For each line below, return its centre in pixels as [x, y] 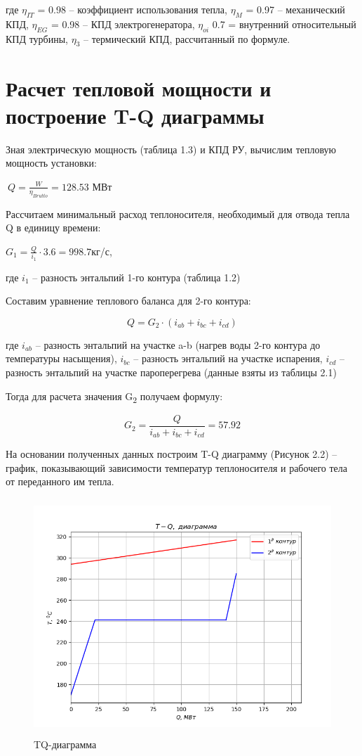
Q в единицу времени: [53, 228]
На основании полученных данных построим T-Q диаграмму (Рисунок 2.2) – [172, 454]
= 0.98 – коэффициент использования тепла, [132, 9]
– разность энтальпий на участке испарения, [228, 358]
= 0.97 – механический [295, 9]
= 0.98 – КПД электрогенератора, [123, 24]
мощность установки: [51, 163]
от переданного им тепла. [60, 481]
